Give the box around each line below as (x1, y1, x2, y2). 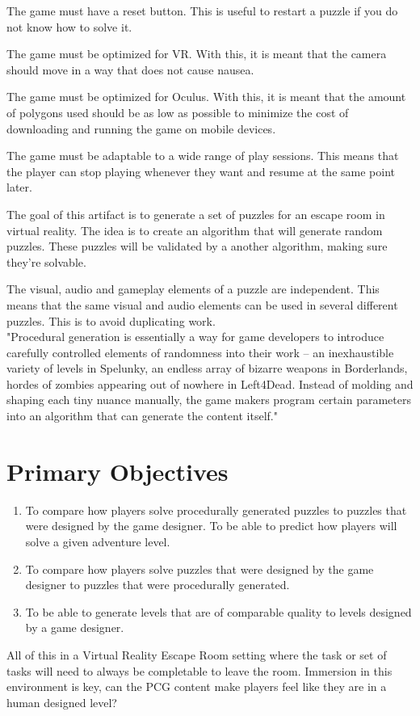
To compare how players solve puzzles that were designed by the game (25, 560, 374, 577)
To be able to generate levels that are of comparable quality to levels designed (25, 603, 412, 620)
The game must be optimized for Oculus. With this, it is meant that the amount (6, 88, 406, 105)
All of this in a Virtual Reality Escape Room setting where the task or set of (6, 646, 387, 663)
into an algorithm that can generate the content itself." (6, 407, 278, 424)
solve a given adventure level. (25, 533, 170, 550)
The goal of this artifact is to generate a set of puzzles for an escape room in (6, 205, 385, 222)
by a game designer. (25, 619, 124, 636)
